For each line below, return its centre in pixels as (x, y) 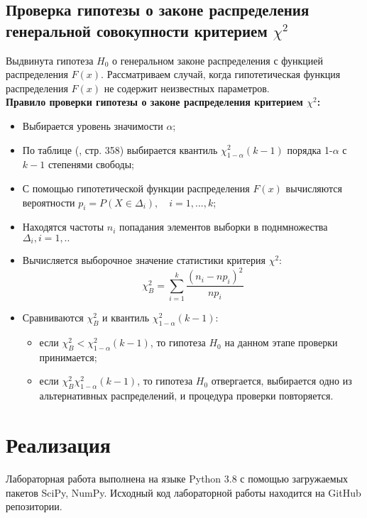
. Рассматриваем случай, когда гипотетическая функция (221, 74)
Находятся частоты (63, 227)
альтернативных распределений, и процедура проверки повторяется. (186, 396)
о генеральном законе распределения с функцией (218, 60)
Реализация (58, 445)
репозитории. (34, 506)
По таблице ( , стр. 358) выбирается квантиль (120, 149)
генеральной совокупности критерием (137, 30)
